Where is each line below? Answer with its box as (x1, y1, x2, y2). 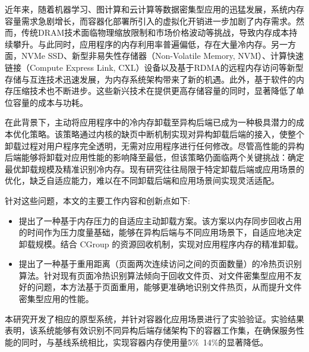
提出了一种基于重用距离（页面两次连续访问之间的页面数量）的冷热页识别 (18, 257, 302, 270)
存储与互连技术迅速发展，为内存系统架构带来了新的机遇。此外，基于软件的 (5, 73, 296, 85)
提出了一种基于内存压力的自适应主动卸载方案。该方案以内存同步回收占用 (18, 214, 302, 227)
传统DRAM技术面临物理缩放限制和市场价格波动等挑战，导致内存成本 (21, 26, 289, 39)
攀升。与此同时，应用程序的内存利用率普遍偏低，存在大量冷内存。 (12, 37, 271, 50)
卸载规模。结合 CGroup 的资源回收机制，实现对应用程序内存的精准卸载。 (18, 237, 304, 250)
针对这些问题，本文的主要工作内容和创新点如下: (5, 194, 190, 206)
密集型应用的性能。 (18, 293, 94, 305)
